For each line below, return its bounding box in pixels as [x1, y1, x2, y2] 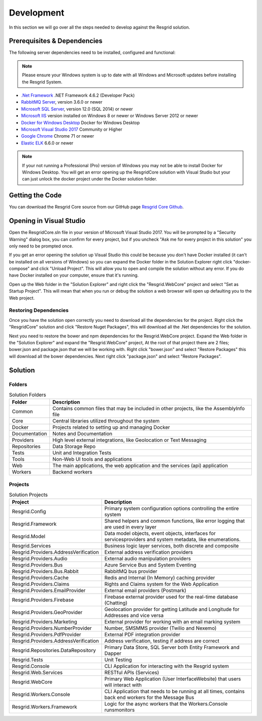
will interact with [104, 682, 142, 688]
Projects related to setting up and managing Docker [52, 424, 170, 431]
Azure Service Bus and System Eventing [104, 562, 196, 568]
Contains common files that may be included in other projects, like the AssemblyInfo [52, 405, 245, 412]
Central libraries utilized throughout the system [52, 418, 160, 424]
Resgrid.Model [12, 533, 46, 540]
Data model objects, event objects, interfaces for [104, 530, 216, 537]
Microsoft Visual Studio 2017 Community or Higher [21, 126, 122, 132]
